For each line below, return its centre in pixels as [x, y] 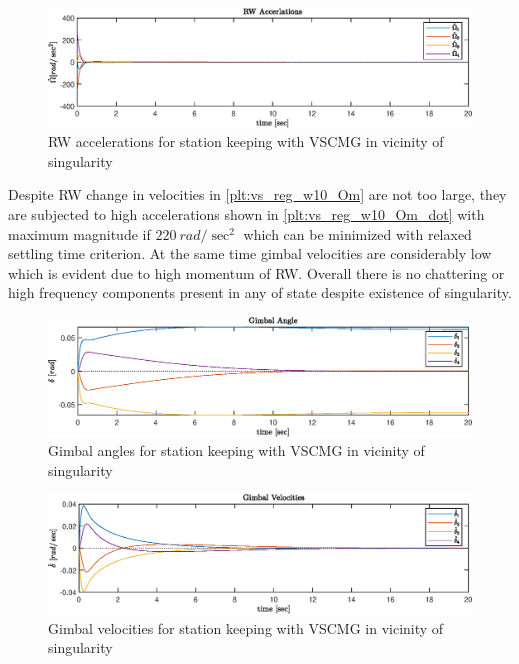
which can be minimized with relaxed [357, 233]
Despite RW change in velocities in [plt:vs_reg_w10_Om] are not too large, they [257, 194]
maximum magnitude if [79, 233]
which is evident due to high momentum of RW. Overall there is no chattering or [256, 272]
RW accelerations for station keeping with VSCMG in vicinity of [246, 141]
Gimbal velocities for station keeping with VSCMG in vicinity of [246, 627]
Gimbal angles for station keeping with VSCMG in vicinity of [236, 450]
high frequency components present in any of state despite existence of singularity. [260, 292]
